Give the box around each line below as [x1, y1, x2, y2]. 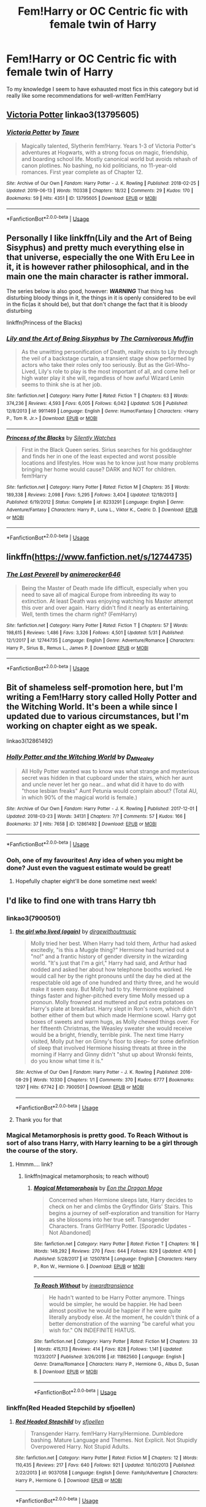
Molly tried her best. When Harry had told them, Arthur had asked [30, 939, 197, 947]
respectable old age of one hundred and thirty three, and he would [30, 978, 199, 986]
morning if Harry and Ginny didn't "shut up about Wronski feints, [30, 1050, 194, 1058]
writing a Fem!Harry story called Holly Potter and [6, 692, 197, 702]
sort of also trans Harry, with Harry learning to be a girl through [6, 1139, 198, 1147]
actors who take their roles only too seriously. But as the [21, 361, 164, 369]
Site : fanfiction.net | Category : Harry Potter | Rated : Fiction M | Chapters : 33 [33, 1339, 198, 1345]
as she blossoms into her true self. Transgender [48, 1216, 170, 1223]
